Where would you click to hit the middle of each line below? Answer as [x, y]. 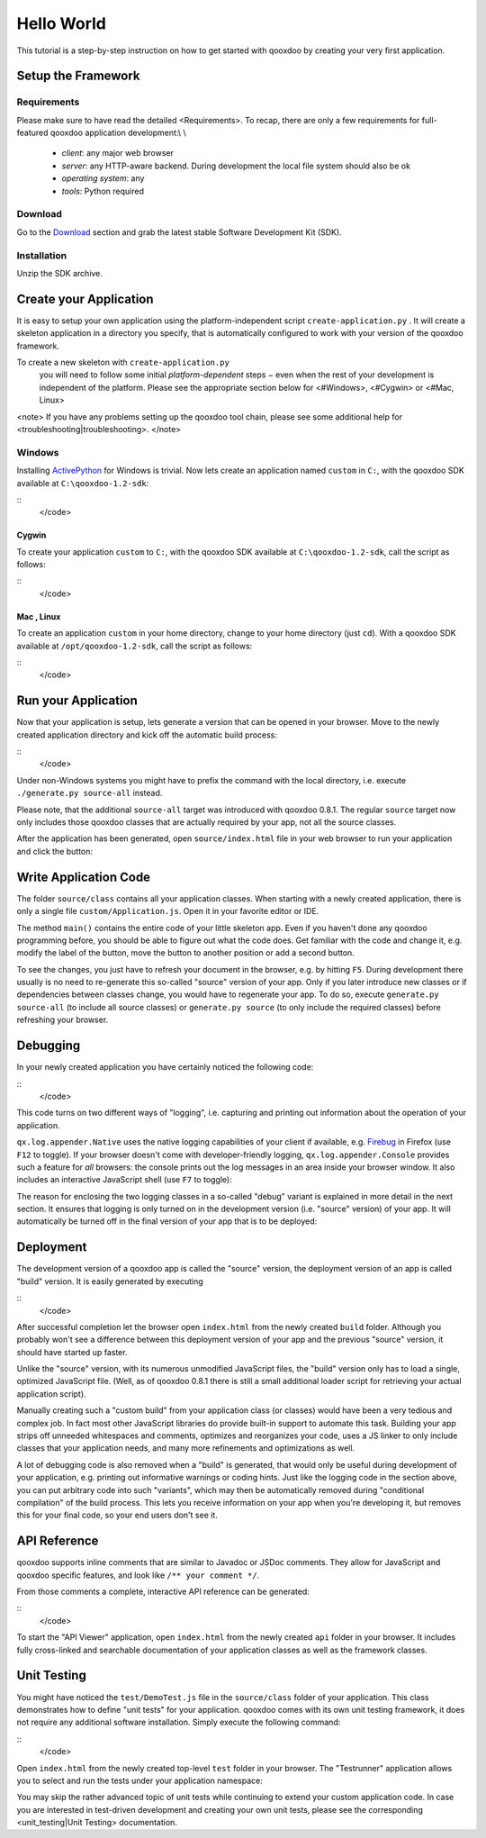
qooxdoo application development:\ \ [118, 133]
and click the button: [55, 851]
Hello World [62, 23]
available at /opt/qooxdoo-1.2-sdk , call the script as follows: [135, 646]
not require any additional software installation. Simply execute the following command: [179, 1722]
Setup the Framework [78, 76]
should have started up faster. [72, 1352]
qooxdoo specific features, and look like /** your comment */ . [138, 1575]
